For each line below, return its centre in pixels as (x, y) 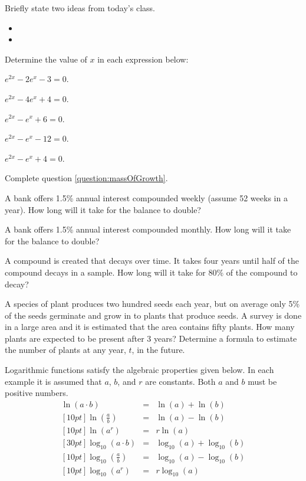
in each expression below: (143, 59)
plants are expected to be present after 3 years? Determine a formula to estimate (151, 338)
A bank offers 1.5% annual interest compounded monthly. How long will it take (148, 229)
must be (262, 381)
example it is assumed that (53, 381)
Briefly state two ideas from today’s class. (80, 8)
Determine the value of (46, 59)
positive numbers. (37, 393)
